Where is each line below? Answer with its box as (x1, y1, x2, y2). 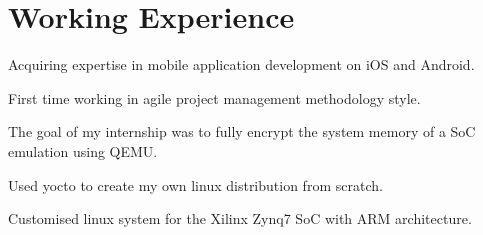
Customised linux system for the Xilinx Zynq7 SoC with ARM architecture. (8, 208, 472, 229)
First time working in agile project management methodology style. (8, 87, 421, 108)
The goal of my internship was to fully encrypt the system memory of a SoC (8, 121, 476, 142)
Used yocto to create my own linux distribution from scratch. (8, 174, 383, 195)
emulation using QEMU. (8, 140, 158, 161)
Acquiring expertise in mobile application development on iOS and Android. (8, 54, 475, 75)
